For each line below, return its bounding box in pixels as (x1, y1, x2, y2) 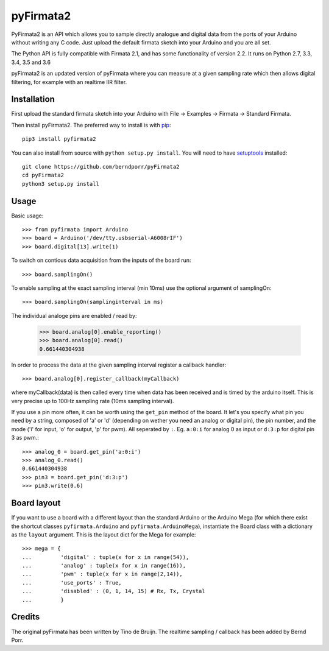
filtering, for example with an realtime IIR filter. (11, 78, 127, 85)
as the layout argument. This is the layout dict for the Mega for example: (11, 530, 196, 538)
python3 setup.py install (22, 180, 100, 187)
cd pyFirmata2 (22, 172, 64, 179)
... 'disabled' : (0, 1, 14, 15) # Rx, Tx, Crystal (22, 588, 205, 595)
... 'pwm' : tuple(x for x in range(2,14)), (22, 571, 183, 578)
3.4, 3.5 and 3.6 (11, 58, 51, 66)
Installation (11, 94, 55, 105)
